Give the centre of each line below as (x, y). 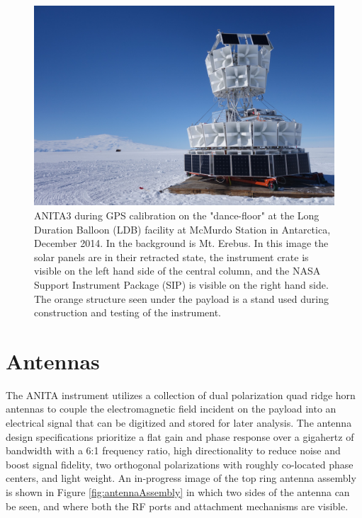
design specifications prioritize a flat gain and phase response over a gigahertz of (180, 436)
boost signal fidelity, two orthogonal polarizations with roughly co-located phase (180, 464)
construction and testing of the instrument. (128, 312)
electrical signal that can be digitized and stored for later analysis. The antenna (179, 423)
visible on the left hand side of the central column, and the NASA (177, 271)
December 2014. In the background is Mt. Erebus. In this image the (181, 243)
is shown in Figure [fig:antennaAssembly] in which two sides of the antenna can (178, 492)
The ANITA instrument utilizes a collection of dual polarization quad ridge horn (181, 395)
